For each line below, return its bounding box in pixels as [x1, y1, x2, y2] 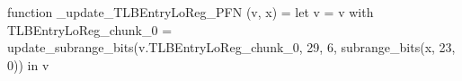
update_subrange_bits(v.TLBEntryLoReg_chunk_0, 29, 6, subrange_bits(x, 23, [7, 38, 456, 57]
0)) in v [7, 55, 49, 74]
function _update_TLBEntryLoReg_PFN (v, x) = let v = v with [7, 3, 374, 21]
